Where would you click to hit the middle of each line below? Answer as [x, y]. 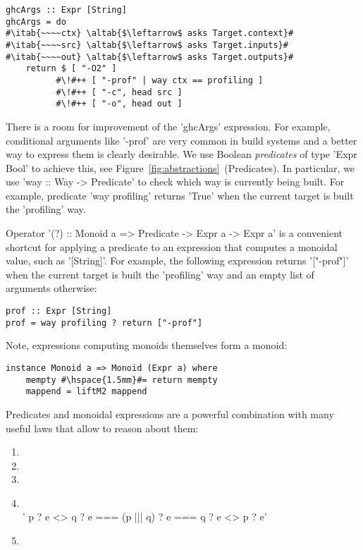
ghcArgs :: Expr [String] [66, 10]
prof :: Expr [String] [59, 311]
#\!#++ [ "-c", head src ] [119, 92]
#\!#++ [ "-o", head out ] [119, 104]
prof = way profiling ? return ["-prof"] [104, 323]
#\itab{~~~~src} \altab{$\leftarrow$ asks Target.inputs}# [147, 45]
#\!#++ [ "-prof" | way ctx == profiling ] [160, 80]
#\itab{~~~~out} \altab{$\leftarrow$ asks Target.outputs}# [150, 57]
